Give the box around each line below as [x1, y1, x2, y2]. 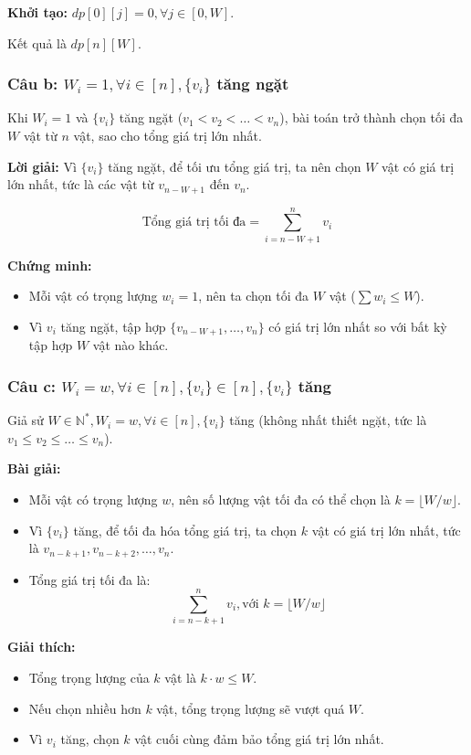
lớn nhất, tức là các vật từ [7, 175, 154, 194]
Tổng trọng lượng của [28, 667, 150, 686]
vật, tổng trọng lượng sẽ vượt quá [156, 698, 345, 718]
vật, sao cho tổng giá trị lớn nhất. [73, 126, 262, 144]
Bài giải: [7, 459, 61, 478]
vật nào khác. [92, 335, 169, 355]
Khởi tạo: [7, 3, 68, 21]
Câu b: [7, 72, 58, 95]
